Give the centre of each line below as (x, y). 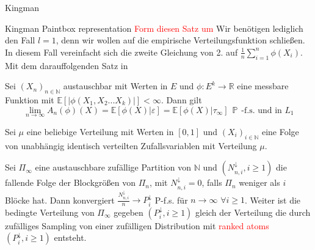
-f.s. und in (262, 110)
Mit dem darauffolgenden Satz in (67, 65)
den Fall (20, 40)
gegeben (129, 212)
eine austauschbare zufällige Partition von (113, 167)
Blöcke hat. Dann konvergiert (60, 200)
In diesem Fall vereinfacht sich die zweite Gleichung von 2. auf (121, 52)
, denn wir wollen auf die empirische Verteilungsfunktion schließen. (180, 40)
